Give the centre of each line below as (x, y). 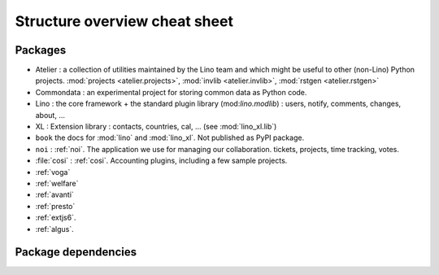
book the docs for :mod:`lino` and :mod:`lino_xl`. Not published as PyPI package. (170, 137)
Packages (41, 50)
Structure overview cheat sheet (124, 21)
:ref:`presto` (55, 206)
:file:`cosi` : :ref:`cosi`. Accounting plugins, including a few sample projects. (161, 161)
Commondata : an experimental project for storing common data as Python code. (171, 92)
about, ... (50, 115)
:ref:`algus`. (55, 229)
